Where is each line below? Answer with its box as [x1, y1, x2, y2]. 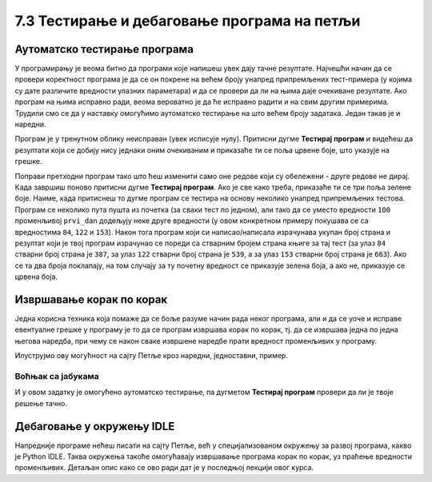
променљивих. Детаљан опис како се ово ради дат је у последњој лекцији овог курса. [14, 463, 314, 472]
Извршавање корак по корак [14, 293, 168, 306]
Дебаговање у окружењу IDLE [14, 420, 175, 433]
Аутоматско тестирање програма [14, 42, 194, 56]
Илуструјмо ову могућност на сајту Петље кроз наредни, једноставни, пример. [14, 351, 288, 361]
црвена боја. [14, 272, 58, 281]
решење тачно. [14, 398, 68, 408]
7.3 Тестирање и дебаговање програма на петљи [14, 12, 361, 30]
